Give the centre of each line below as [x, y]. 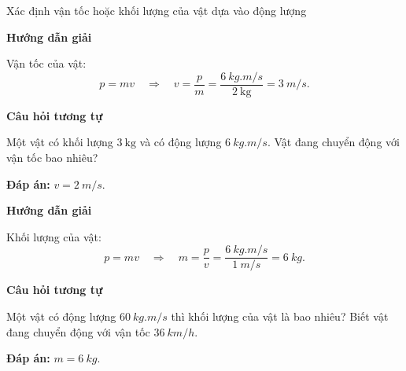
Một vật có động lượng [61, 316]
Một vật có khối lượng [60, 142]
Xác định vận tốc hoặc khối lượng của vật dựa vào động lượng [157, 10]
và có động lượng [181, 142]
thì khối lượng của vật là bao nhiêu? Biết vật [280, 316]
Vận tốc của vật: [46, 63]
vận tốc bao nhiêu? [52, 158]
